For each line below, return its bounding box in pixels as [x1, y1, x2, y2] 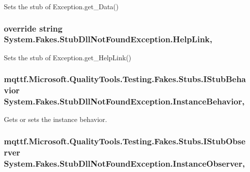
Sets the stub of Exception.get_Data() [4, 1, 119, 11]
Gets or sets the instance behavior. [4, 114, 107, 124]
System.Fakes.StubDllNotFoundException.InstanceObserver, [4, 157, 245, 169]
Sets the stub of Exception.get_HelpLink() [4, 52, 132, 62]
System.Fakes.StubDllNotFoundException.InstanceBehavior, [4, 95, 245, 107]
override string [4, 22, 63, 34]
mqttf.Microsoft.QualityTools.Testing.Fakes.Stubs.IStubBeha [4, 73, 246, 85]
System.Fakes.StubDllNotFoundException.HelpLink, [4, 33, 213, 45]
